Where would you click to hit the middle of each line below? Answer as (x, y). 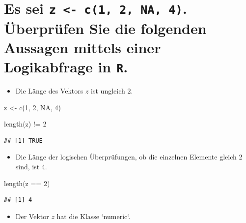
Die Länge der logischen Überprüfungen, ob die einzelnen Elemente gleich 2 (129, 157)
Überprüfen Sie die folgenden (105, 28)
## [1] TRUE (23, 141)
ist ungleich (108, 90)
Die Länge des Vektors (49, 90)
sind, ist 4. (31, 166)
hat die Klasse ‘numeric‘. (94, 216)
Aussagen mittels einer (82, 47)
